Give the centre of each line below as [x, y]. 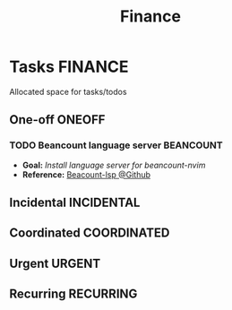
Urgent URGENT [55, 263]
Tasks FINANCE [69, 67]
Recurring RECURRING [73, 294]
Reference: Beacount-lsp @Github [86, 174]
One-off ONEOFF [57, 120]
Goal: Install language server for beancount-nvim [114, 165]
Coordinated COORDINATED [90, 233]
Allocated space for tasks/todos [68, 91]
